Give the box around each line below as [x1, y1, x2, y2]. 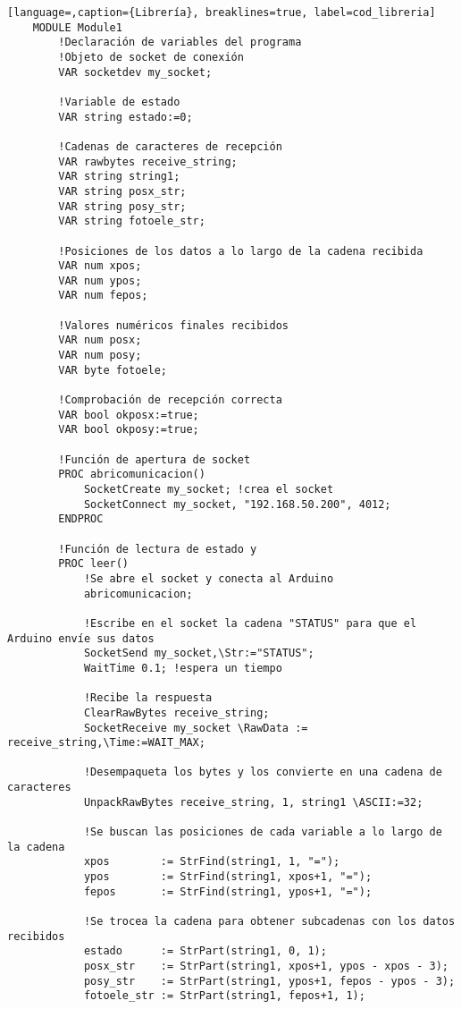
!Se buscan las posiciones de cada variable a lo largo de [83, 826, 442, 839]
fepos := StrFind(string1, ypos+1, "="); [83, 885, 373, 898]
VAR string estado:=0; [58, 110, 193, 123]
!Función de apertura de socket [58, 453, 251, 466]
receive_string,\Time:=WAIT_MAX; [7, 736, 205, 750]
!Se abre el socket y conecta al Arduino [83, 572, 334, 585]
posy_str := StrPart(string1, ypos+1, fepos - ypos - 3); [83, 974, 456, 988]
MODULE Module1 [32, 21, 122, 34]
